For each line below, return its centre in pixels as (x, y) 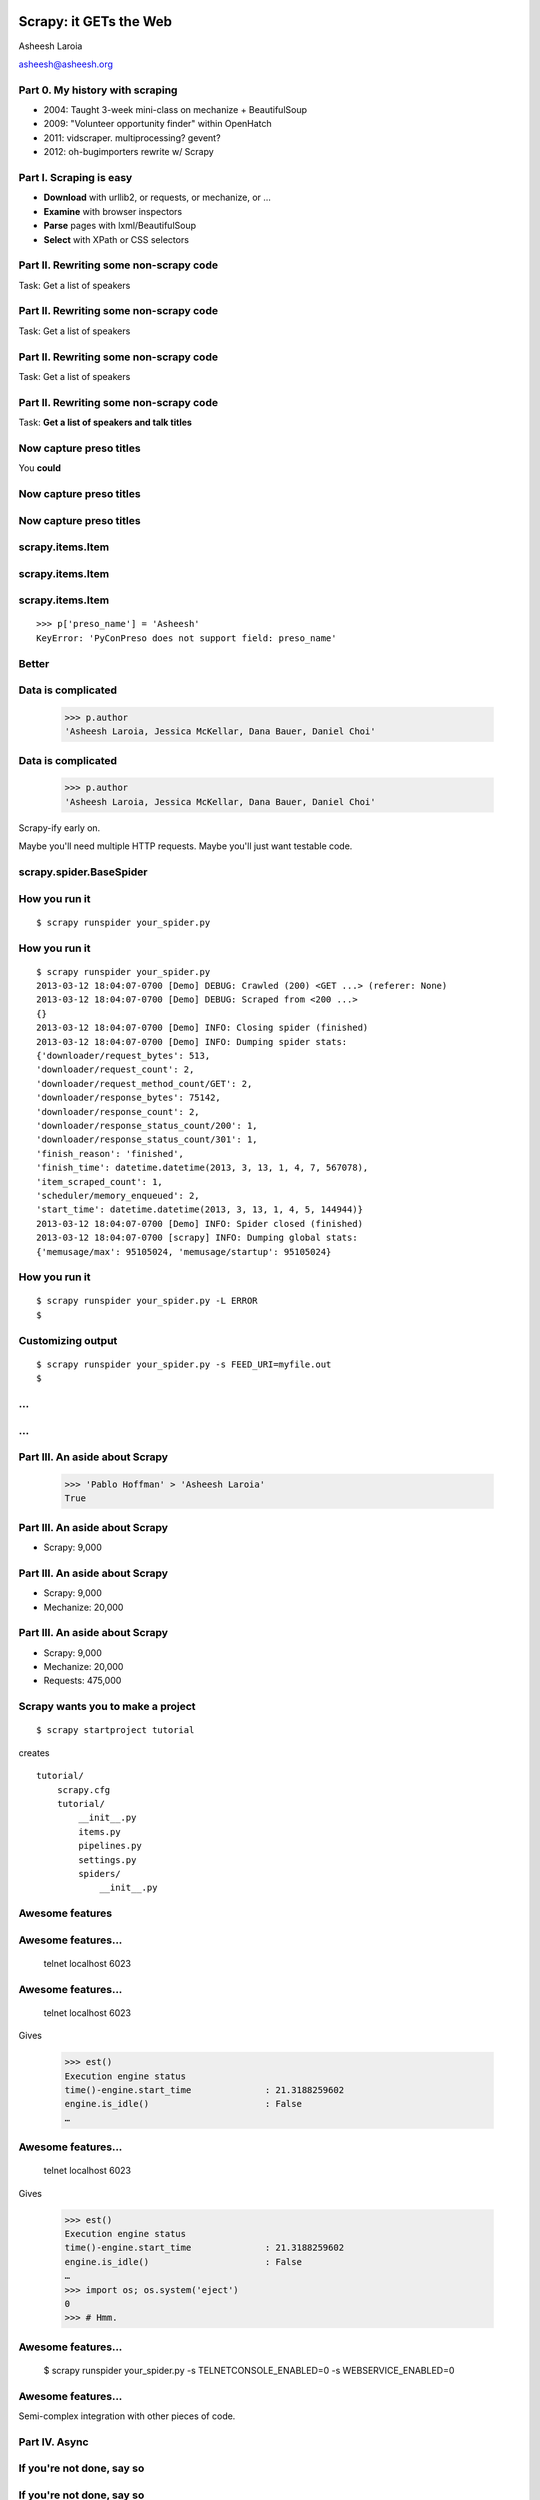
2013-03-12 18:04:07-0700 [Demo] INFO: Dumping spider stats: (192, 1041)
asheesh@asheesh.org (66, 64)
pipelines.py (110, 1846)
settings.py (107, 1859)
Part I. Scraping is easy (75, 177)
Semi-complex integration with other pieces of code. (127, 2416)
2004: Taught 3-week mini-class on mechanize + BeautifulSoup (175, 110)
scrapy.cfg (83, 1789)
